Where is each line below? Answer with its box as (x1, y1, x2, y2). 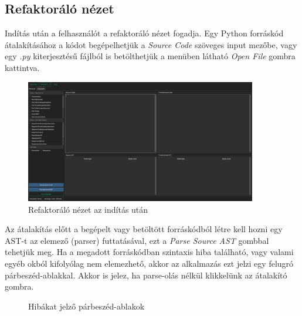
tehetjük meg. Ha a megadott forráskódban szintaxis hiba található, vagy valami (5, 246, 294, 258)
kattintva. (5, 61, 40, 73)
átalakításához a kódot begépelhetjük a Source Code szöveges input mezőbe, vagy (5, 38, 297, 50)
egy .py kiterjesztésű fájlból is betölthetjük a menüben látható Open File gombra (5, 50, 296, 62)
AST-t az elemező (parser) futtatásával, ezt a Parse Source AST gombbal (5, 234, 269, 246)
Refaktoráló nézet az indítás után (28, 203, 148, 215)
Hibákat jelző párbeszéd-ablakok (28, 300, 145, 312)
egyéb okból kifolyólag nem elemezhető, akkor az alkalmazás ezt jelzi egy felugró (5, 257, 294, 269)
